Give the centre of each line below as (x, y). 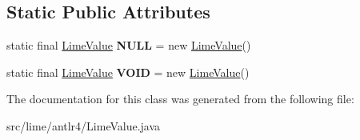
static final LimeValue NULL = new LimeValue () (129, 45)
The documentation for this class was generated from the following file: (180, 99)
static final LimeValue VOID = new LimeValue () (128, 72)
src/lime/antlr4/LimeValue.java (84, 125)
